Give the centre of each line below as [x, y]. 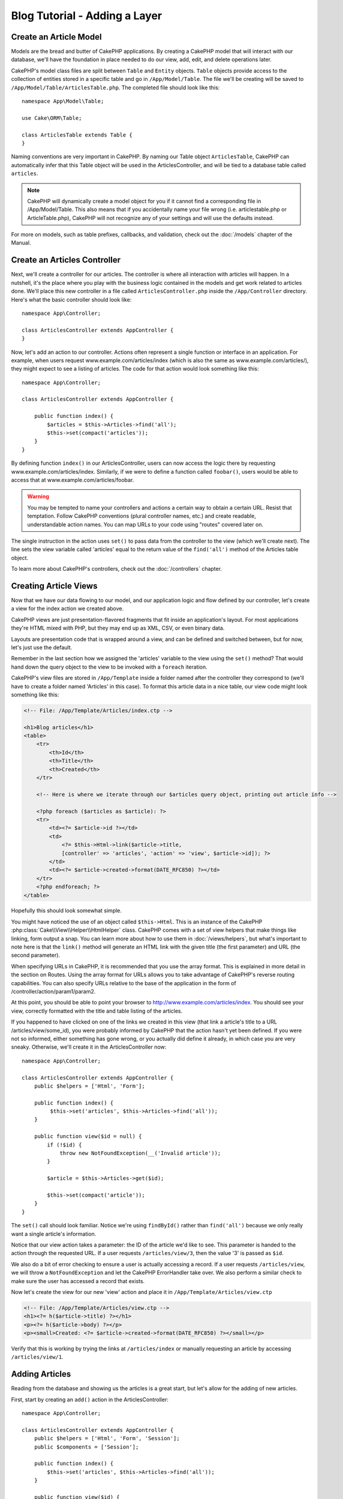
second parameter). [35, 955]
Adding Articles [41, 1374]
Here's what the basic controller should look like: [71, 299]
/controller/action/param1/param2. [53, 991]
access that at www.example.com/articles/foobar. [73, 480]
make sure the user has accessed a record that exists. [78, 1281]
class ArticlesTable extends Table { [77, 135]
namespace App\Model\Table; [63, 101]
